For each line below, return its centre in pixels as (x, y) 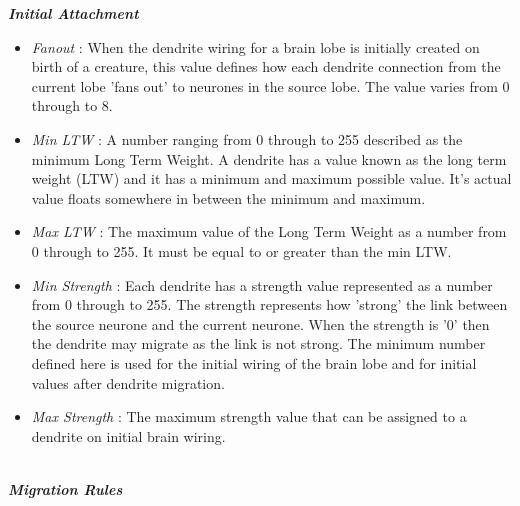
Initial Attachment (73, 13)
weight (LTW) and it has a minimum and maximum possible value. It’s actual (271, 178)
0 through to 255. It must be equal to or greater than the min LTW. (241, 250)
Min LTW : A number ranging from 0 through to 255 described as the (247, 138)
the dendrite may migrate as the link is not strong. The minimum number (258, 343)
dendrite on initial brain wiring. (128, 435)
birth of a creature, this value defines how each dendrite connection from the (266, 66)
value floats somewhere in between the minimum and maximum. (228, 197)
